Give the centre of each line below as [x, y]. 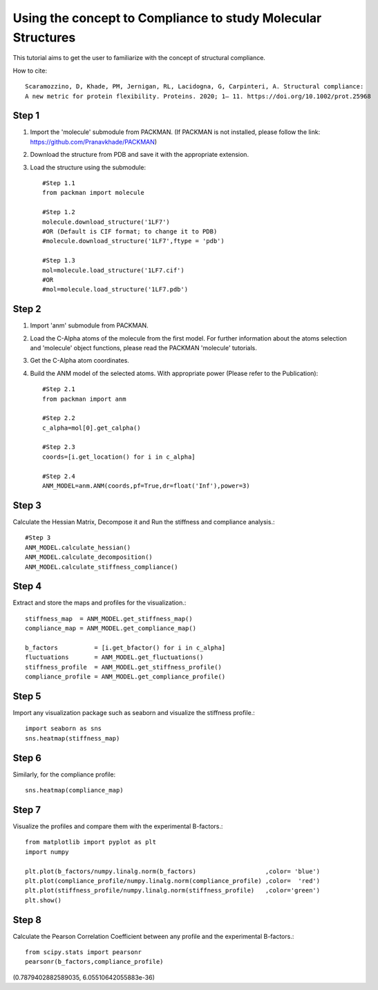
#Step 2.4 [59, 476]
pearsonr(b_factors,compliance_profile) [94, 962]
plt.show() [44, 900]
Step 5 [27, 696]
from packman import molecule [94, 193]
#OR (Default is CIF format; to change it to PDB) [130, 231]
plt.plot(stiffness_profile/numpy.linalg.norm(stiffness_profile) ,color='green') [173, 891]
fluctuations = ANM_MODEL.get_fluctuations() [114, 657]
